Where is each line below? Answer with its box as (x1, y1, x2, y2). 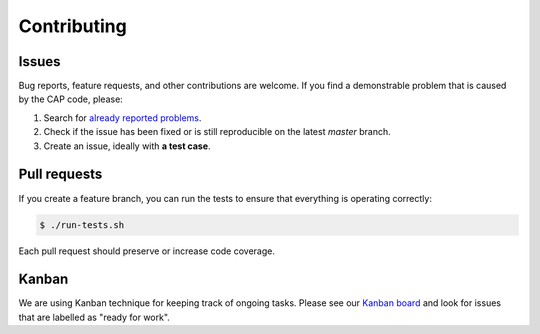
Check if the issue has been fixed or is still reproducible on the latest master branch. (43, 126, 391, 138)
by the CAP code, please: (18, 93, 124, 105)
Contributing (18, 15, 127, 37)
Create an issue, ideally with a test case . (43, 140, 211, 152)
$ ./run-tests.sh (39, 219, 125, 230)
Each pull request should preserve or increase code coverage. (18, 245, 275, 257)
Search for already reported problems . (43, 111, 202, 124)
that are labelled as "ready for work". (18, 311, 170, 323)
